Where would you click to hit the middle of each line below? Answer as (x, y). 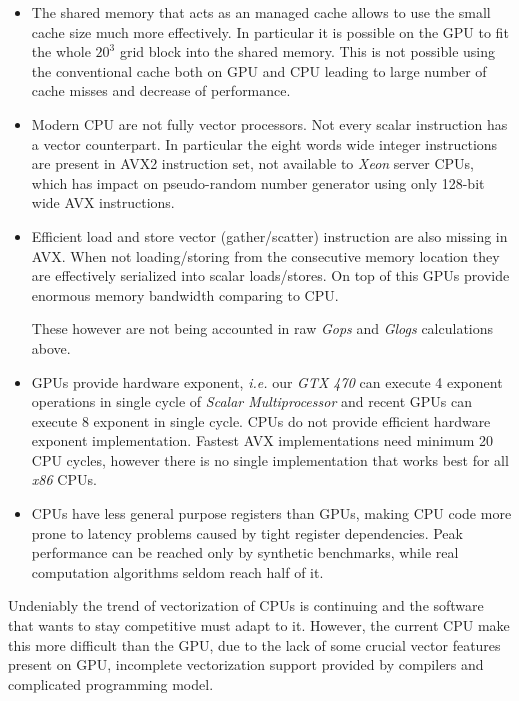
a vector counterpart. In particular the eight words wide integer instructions (264, 143)
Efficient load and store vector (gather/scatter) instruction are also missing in (269, 235)
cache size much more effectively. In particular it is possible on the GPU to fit (270, 31)
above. (51, 347)
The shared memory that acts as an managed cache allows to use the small (261, 12)
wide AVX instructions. (103, 202)
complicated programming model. (111, 683)
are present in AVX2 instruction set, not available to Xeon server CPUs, (252, 163)
